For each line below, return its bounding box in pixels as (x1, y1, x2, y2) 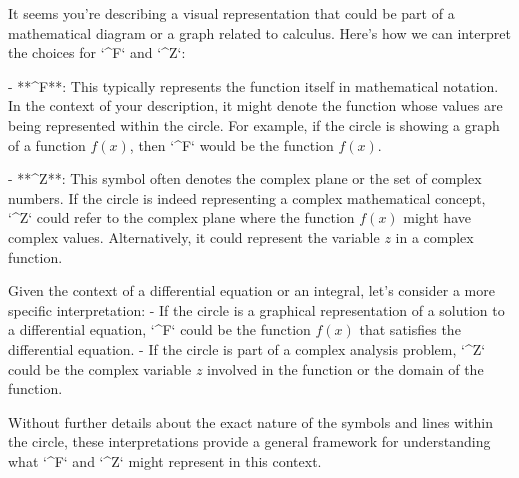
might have (403, 207, 471, 228)
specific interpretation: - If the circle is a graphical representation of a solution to (8, 299, 505, 320)
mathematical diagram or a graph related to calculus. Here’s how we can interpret (8, 22, 511, 43)
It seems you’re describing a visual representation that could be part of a (8, 3, 455, 23)
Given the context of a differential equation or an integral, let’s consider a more (8, 280, 495, 301)
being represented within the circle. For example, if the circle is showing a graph (8, 114, 500, 135)
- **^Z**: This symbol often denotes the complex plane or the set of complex (8, 168, 482, 189)
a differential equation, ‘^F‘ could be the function (8, 319, 311, 340)
